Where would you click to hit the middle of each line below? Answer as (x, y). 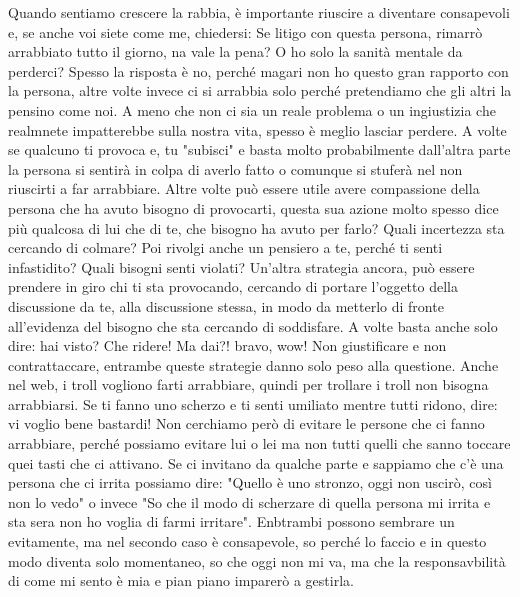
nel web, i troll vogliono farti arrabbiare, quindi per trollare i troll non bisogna (248, 384)
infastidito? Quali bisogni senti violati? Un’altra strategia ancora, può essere (241, 266)
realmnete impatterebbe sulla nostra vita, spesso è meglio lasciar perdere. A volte (257, 129)
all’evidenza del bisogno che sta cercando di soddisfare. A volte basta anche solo (253, 325)
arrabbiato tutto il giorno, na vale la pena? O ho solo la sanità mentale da (235, 51)
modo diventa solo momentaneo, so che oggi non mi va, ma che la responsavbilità (257, 560)
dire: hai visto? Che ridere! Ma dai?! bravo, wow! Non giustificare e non (227, 345)
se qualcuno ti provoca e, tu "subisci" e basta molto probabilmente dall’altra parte (259, 149)
